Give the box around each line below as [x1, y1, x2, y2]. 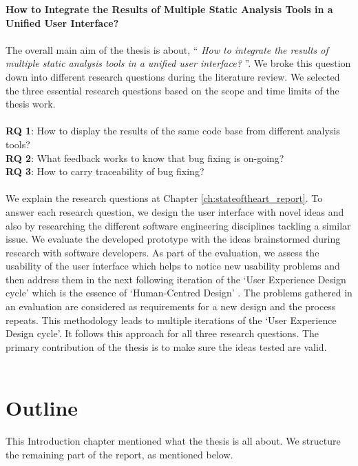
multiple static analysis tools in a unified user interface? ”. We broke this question [6, 56, 351, 70]
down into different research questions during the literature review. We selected [6, 69, 340, 83]
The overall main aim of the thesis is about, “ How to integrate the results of [6, 42, 328, 57]
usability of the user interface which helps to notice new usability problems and [6, 259, 340, 273]
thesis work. [6, 97, 56, 111]
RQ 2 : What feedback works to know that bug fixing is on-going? [6, 150, 284, 165]
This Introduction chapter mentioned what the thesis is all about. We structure [6, 434, 341, 448]
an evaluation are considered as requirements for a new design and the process [6, 299, 336, 314]
